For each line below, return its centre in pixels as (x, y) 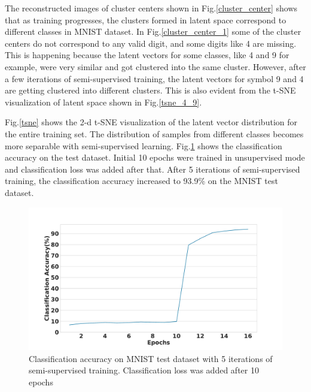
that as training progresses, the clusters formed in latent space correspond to (146, 19)
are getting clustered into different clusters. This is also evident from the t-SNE (150, 90)
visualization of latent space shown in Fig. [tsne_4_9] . (103, 102)
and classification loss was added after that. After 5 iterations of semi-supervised (153, 169)
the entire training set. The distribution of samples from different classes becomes (154, 133)
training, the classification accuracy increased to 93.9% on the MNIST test (141, 181)
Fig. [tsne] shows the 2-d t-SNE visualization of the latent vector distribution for (151, 122)
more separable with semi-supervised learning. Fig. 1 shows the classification (144, 145)
